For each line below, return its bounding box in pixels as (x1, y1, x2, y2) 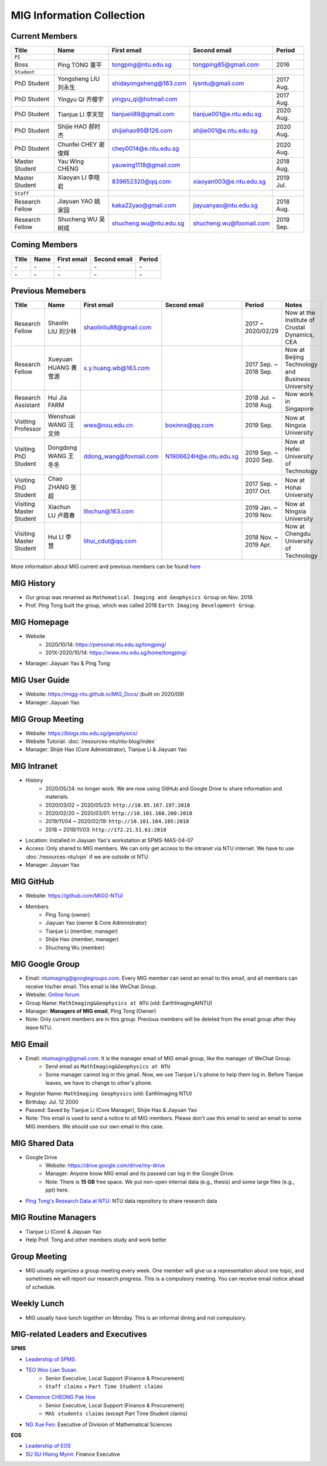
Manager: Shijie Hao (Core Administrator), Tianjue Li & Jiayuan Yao (25, 746, 188, 753)
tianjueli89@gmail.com (111, 110, 175, 118)
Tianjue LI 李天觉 (57, 110, 104, 118)
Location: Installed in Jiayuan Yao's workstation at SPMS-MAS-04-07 (25, 837, 193, 844)
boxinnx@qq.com (165, 421, 214, 429)
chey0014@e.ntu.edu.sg (111, 144, 179, 152)
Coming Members (11, 240, 78, 250)
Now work (285, 390, 314, 398)
